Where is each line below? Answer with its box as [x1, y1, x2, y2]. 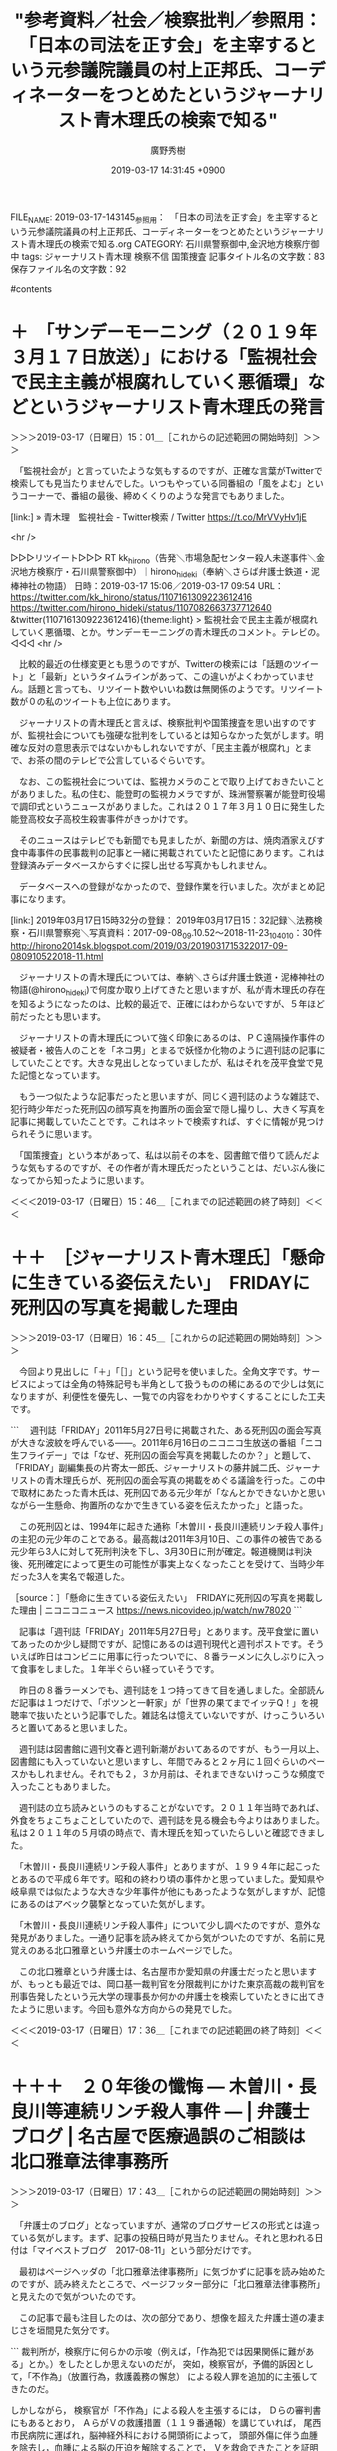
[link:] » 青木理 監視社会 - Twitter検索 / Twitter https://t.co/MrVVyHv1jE [10, 511, 307, 523]
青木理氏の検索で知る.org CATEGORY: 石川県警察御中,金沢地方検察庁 [27, 237, 312, 250]
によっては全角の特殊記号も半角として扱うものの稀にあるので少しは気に [27, 1377, 325, 1390]
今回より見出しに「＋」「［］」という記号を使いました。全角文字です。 [18, 1365, 303, 1377]
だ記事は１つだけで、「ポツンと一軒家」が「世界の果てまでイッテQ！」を [10, 1696, 310, 1708]
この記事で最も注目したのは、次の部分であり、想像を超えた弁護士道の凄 [18, 2311, 317, 2323]
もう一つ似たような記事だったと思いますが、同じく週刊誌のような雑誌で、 [18, 1090, 325, 1102]
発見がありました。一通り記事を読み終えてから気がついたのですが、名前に [10, 1931, 317, 1943]
